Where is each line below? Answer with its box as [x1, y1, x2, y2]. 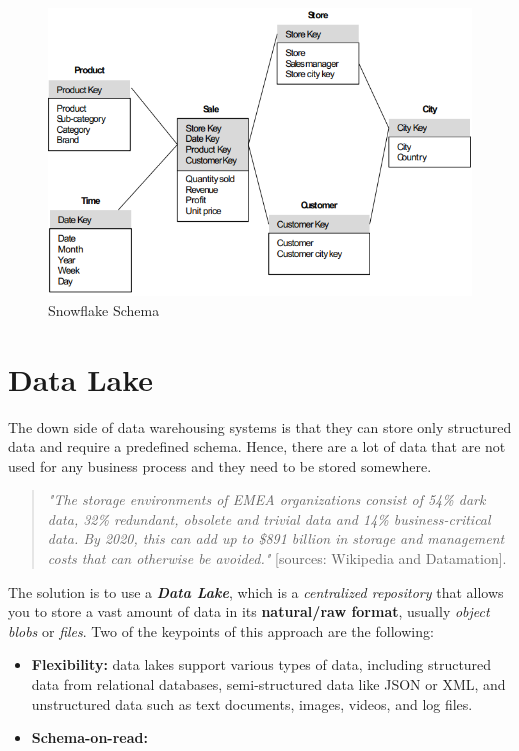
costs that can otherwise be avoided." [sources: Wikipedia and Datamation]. [47, 548, 507, 569]
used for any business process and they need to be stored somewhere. [8, 455, 432, 476]
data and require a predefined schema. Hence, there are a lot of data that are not [8, 436, 506, 457]
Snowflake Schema [48, 299, 160, 320]
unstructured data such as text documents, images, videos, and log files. [31, 693, 473, 714]
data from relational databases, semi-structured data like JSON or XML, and [31, 674, 506, 695]
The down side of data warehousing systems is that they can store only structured [8, 416, 512, 437]
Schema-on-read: [31, 727, 148, 748]
